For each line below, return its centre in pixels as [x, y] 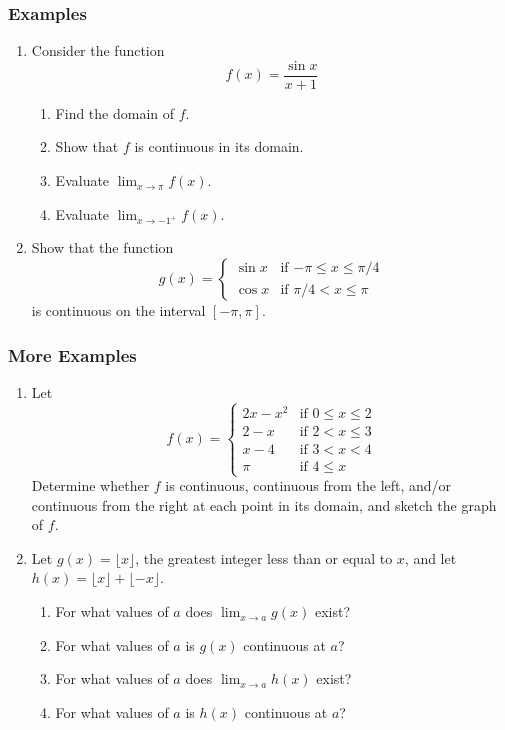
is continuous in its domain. [219, 146]
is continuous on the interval [118, 310]
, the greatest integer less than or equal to [264, 557]
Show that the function [102, 247]
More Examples [72, 354]
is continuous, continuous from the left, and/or [308, 485]
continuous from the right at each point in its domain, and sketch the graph [264, 504]
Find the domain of [115, 112]
